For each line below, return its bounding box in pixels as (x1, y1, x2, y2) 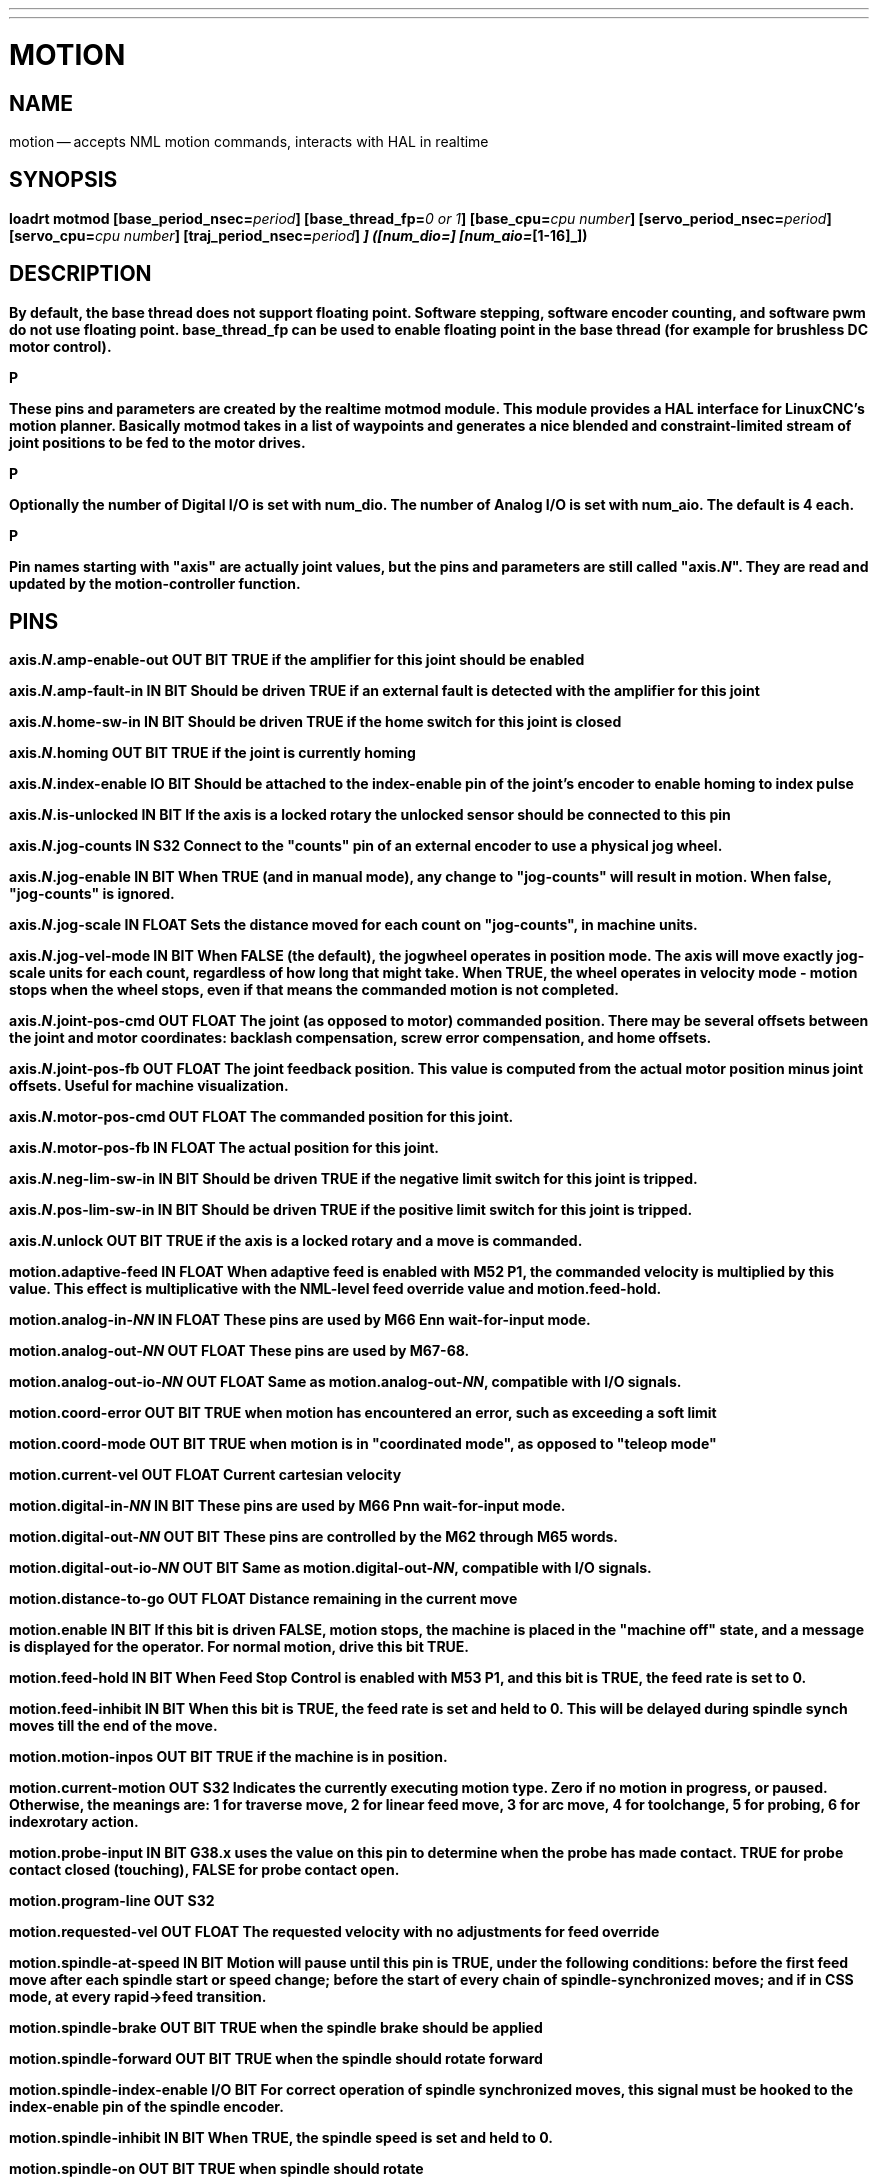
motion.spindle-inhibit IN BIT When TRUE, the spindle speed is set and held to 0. (9, 2129, 553, 2147)
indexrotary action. (9, 1813, 139, 1831)
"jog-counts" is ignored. (9, 885, 175, 903)
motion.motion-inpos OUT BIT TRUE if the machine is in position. (9, 1748, 448, 1766)
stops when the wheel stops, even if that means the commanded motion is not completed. (9, 981, 619, 999)
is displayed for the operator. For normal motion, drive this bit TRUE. (9, 1638, 470, 1656)
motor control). (9, 337, 112, 355)
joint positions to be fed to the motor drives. (9, 433, 306, 451)
